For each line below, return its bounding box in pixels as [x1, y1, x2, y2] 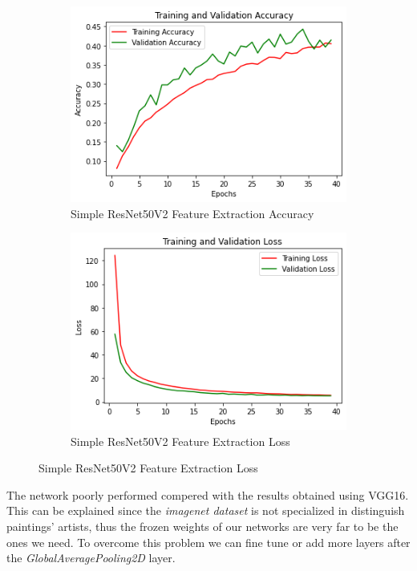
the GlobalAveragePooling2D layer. [6, 549, 176, 566]
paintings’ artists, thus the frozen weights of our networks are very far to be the [6, 517, 399, 534]
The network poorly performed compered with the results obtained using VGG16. [6, 486, 409, 503]
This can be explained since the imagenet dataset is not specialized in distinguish [6, 502, 405, 519]
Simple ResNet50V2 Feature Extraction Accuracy [71, 205, 314, 221]
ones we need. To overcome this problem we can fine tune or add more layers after [6, 533, 411, 550]
